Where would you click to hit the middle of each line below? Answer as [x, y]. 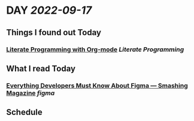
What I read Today [41, 68]
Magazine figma [31, 93]
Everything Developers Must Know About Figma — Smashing [97, 85]
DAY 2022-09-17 [49, 10]
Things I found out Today [54, 32]
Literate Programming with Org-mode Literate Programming [95, 49]
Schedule [25, 112]
